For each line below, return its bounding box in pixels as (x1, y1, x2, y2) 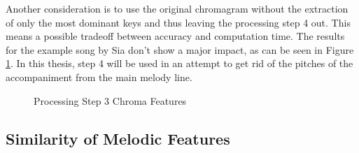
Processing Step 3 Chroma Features (34, 93, 187, 108)
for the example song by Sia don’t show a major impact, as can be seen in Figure (6, 42, 354, 57)
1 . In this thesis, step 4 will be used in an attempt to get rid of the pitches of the (6, 56, 353, 71)
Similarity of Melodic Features (6, 127, 230, 149)
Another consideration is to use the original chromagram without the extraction (6, 1, 349, 15)
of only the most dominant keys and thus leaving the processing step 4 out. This (6, 15, 351, 29)
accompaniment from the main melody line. (6, 69, 192, 84)
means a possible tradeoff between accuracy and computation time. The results (6, 29, 345, 43)
